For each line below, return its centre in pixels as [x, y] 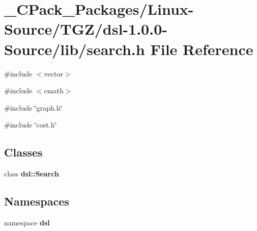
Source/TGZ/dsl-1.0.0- [86, 29]
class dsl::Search [32, 174]
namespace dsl [27, 222]
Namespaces [37, 201]
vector [53, 73]
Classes [23, 152]
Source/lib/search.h [75, 49]
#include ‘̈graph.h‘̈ [33, 107]
